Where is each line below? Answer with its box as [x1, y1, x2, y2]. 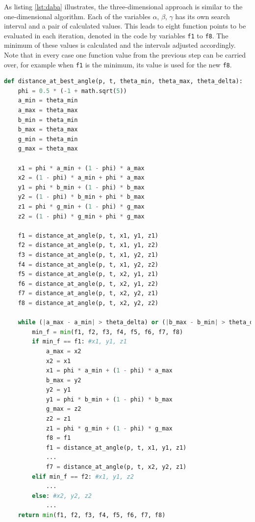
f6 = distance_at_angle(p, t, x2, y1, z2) [18, 280, 159, 287]
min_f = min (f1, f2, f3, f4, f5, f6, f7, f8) [32, 328, 183, 336]
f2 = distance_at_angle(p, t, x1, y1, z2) [18, 242, 159, 249]
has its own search [175, 11, 230, 21]
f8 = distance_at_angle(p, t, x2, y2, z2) [18, 299, 159, 307]
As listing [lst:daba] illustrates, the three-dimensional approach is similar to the [4, 1, 243, 11]
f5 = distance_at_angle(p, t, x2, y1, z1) [18, 271, 159, 278]
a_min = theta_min [18, 97, 78, 104]
